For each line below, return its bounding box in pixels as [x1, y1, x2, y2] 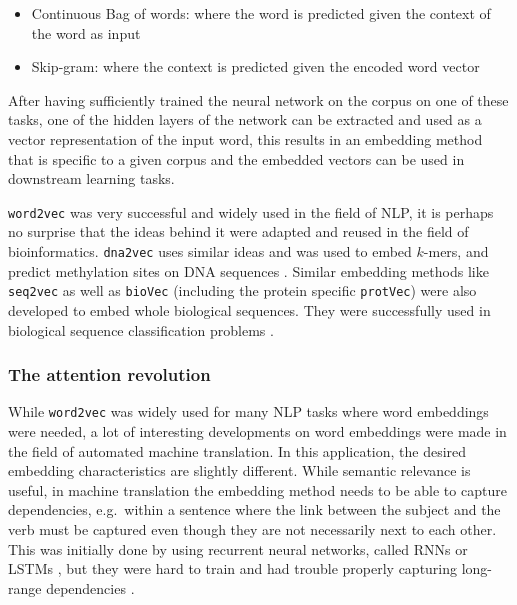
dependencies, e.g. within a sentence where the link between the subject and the [8, 499, 501, 520]
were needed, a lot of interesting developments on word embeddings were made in [8, 420, 507, 441]
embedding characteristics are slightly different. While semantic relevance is [8, 460, 471, 481]
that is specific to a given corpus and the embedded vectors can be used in [8, 148, 465, 169]
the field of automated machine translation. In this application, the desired [8, 440, 467, 461]
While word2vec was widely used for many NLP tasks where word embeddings [8, 401, 489, 422]
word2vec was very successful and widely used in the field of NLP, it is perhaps [8, 201, 494, 222]
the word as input [31, 22, 141, 43]
